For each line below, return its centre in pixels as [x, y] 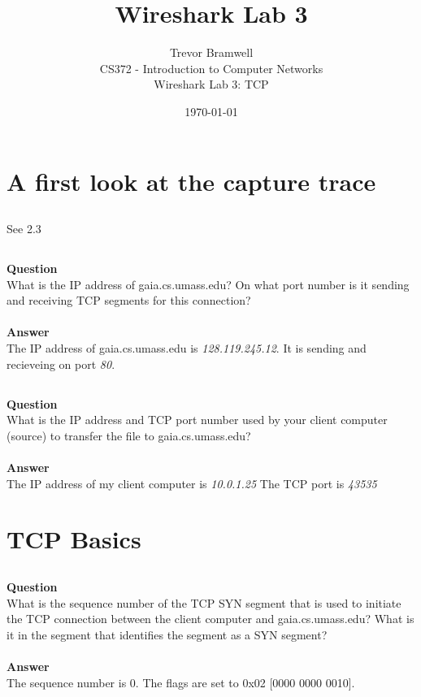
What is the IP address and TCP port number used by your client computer [197, 420]
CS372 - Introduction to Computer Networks [211, 68]
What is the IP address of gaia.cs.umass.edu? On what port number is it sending [208, 284]
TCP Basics [74, 539]
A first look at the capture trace [191, 181]
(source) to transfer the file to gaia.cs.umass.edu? [129, 435]
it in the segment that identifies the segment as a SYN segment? [167, 634]
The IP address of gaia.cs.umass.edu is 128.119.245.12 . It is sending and [187, 348]
